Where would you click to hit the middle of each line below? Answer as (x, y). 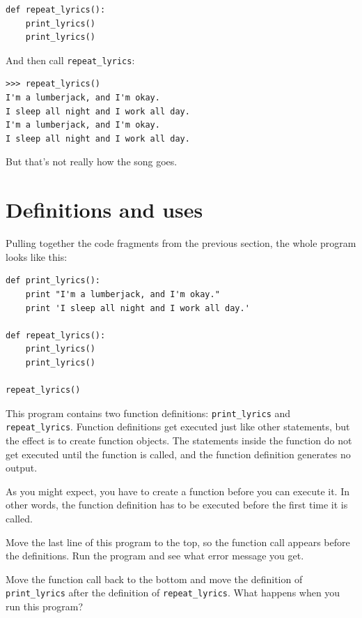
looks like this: (37, 256)
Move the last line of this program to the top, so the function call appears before (178, 542)
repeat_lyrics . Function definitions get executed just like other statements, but (178, 427)
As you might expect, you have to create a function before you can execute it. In (178, 491)
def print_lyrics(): (53, 281)
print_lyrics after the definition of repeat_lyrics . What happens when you (173, 593)
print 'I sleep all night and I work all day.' (137, 308)
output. (22, 468)
